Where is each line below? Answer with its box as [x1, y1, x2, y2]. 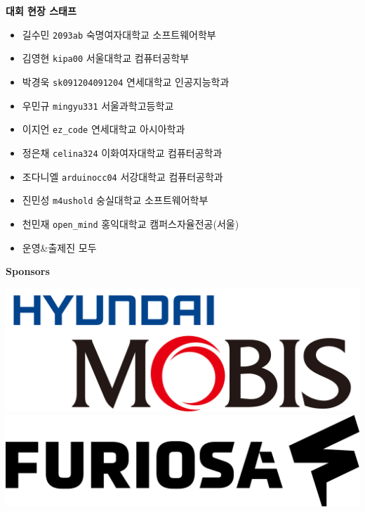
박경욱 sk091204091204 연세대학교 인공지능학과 [22, 74, 230, 89]
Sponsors [6, 264, 50, 279]
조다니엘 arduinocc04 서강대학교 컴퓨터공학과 [22, 169, 223, 184]
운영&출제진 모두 [22, 240, 97, 255]
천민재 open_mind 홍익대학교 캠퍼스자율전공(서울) [22, 216, 239, 231]
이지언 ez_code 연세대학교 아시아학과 [22, 122, 185, 136]
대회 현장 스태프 [6, 4, 77, 18]
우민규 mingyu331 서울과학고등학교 [22, 98, 174, 113]
